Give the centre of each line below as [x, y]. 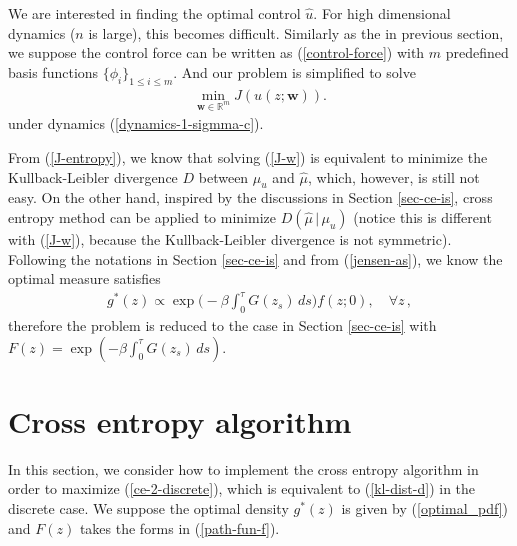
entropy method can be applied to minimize [142, 216]
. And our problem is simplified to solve [294, 71]
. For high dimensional [382, 13]
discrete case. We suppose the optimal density [148, 507]
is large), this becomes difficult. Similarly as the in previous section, [296, 32]
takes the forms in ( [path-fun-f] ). [179, 527]
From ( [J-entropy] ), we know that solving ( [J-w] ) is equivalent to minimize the [248, 156]
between [223, 176]
